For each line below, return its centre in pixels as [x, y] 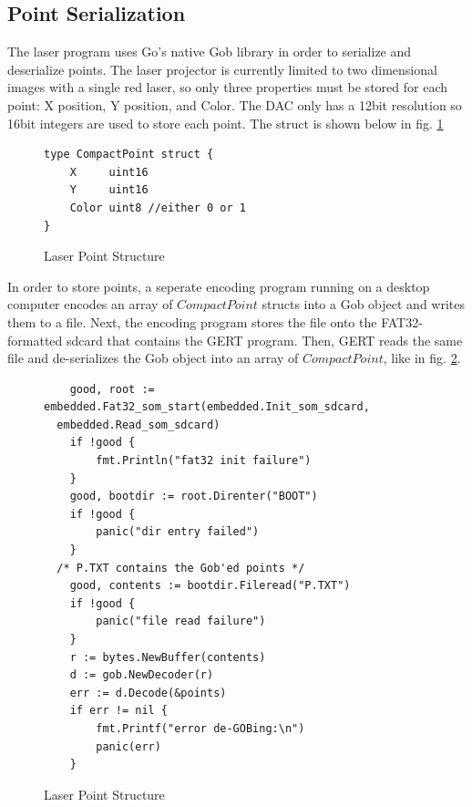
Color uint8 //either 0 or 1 [158, 207]
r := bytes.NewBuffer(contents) [168, 657]
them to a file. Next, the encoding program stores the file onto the [192, 321]
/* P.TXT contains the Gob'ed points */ [181, 568]
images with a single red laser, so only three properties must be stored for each [227, 87]
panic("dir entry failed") [178, 532]
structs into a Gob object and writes [363, 304]
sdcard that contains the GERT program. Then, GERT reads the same [264, 340]
